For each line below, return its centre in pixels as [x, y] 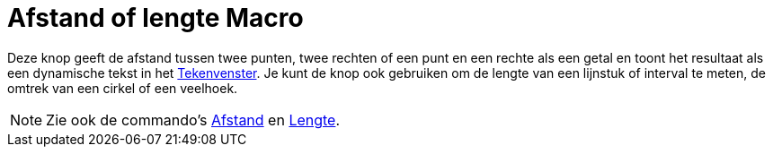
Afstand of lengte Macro [155, 18]
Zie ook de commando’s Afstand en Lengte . [193, 120]
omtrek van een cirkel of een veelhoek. [123, 88]
